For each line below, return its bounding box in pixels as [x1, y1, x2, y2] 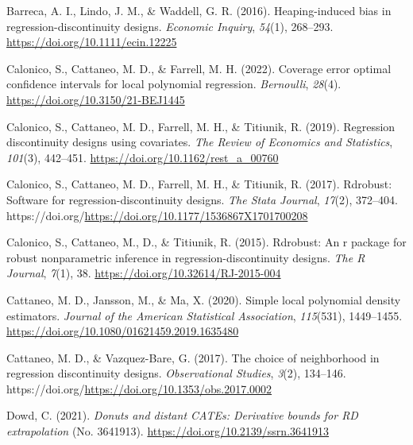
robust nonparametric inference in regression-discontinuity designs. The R [6, 249, 365, 265]
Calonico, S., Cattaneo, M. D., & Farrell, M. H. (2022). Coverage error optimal [6, 60, 392, 76]
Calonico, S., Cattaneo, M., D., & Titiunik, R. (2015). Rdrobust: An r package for [6, 234, 407, 250]
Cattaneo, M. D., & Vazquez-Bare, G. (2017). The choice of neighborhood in [6, 349, 380, 366]
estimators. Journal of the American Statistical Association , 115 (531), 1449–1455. [6, 307, 403, 323]
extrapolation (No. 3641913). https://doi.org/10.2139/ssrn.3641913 [6, 423, 330, 439]
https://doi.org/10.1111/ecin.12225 [6, 33, 177, 50]
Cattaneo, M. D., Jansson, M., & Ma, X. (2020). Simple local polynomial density [6, 291, 401, 308]
